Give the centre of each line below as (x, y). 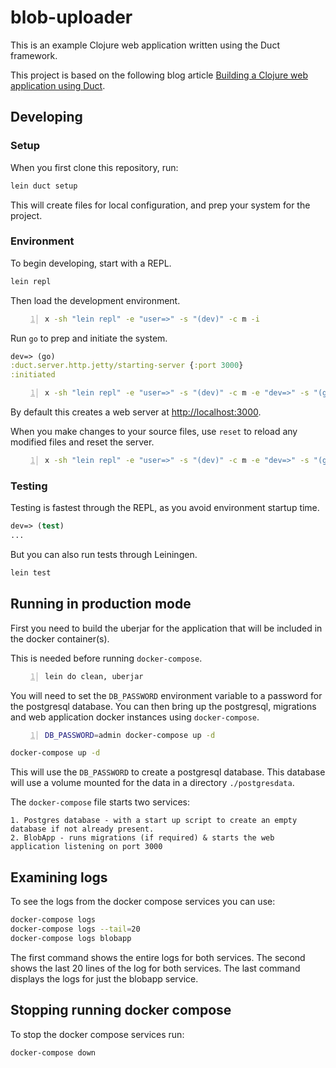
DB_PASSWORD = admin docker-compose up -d (130, 735)
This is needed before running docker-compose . (106, 658)
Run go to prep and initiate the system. (89, 338)
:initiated (33, 375)
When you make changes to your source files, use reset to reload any (154, 432)
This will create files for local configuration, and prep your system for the (160, 205)
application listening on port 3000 (86, 847)
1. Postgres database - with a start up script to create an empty (154, 821)
